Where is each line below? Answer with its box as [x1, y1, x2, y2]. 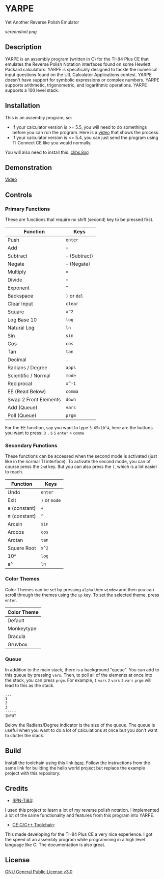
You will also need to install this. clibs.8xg [5, 149, 89, 155]
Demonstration [5, 163, 53, 172]
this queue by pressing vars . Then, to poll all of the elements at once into [5, 672, 153, 678]
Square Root [7, 545, 36, 551]
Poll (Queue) [7, 412, 37, 419]
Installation [5, 102, 40, 110]
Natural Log [7, 325, 35, 331]
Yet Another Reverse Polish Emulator [5, 19, 80, 25]
